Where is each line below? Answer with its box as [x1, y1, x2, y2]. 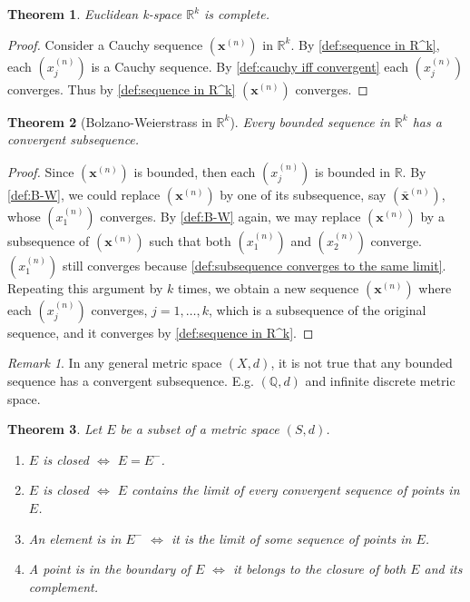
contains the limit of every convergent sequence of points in [132, 480, 460, 499]
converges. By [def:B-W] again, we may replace [100, 206, 361, 225]
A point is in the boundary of [28, 559, 191, 578]
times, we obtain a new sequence [178, 278, 359, 297]
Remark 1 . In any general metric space [7, 353, 222, 372]
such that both [149, 231, 231, 250]
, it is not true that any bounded [270, 353, 453, 372]
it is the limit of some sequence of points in [171, 528, 412, 548]
